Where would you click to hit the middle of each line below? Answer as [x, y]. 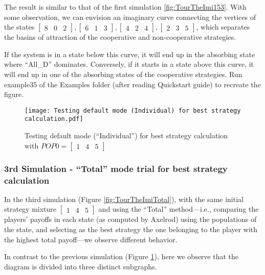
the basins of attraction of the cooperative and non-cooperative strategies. [120, 37]
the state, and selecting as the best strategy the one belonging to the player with [131, 229]
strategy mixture [30, 209]
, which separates [223, 27]
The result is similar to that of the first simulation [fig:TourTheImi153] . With [125, 7]
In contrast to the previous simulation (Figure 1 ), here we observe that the [122, 256]
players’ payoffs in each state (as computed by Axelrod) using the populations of [130, 219]
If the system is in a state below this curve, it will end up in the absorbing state [130, 54]
